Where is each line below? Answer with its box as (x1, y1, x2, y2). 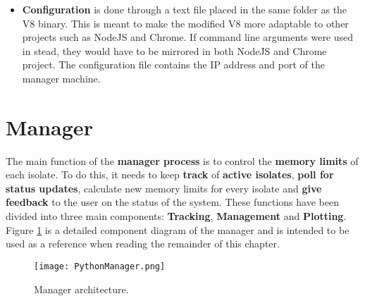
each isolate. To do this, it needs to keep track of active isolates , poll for (6, 167, 334, 182)
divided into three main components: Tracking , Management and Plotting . (6, 209, 347, 223)
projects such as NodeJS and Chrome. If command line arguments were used (22, 30, 354, 44)
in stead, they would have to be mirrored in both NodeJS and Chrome (22, 43, 327, 58)
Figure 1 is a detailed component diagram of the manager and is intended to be (6, 222, 349, 237)
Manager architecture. (34, 281, 129, 296)
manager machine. (22, 70, 101, 85)
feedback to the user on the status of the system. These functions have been (6, 195, 339, 209)
